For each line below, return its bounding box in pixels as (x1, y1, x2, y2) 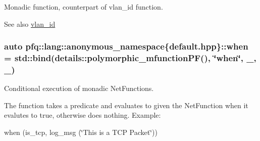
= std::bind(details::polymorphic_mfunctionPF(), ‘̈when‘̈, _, (4, 52, 256, 64)
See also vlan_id (4, 18, 56, 29)
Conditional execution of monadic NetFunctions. (4, 83, 154, 93)
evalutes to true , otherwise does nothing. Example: (4, 110, 161, 120)
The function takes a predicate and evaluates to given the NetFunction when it (4, 100, 248, 110)
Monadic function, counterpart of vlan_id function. (4, 2, 163, 12)
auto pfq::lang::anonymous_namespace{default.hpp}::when (4, 40, 248, 53)
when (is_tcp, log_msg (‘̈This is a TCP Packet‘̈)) (4, 127, 158, 137)
